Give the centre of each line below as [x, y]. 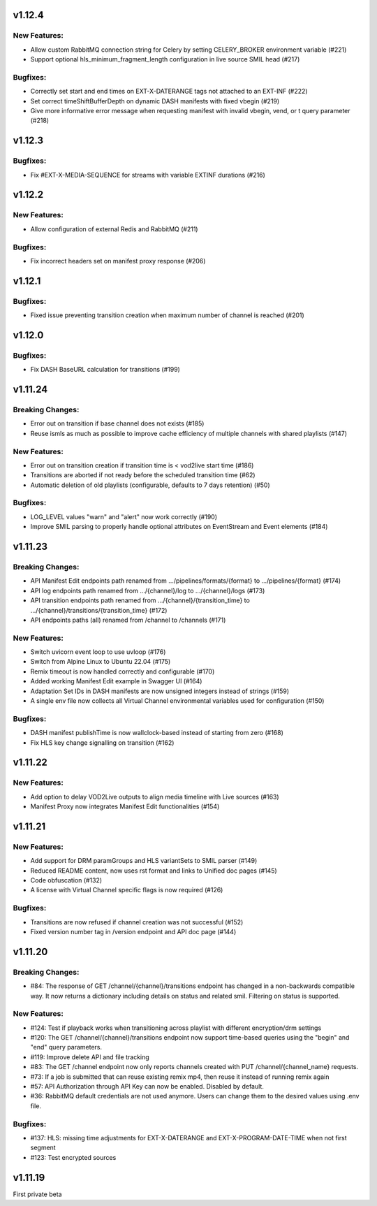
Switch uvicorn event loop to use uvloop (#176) [98, 652]
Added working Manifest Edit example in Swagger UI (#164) [116, 681]
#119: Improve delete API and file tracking [90, 1057]
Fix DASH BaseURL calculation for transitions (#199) [105, 370]
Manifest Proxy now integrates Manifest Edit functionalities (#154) [125, 806]
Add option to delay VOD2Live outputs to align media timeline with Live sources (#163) [155, 797]
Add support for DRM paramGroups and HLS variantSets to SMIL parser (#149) [144, 861]
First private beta [37, 1194]
